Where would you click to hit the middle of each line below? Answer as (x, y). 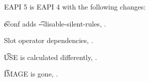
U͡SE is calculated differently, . (51, 57)
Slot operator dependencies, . (49, 40)
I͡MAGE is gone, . (31, 74)
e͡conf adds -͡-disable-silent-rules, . (55, 23)
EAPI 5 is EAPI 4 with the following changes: (75, 6)
